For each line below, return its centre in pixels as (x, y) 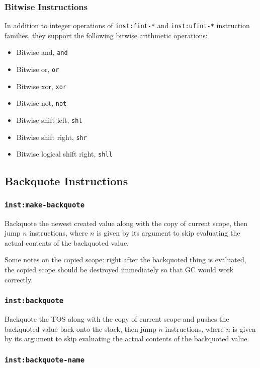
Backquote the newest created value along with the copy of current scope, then (126, 223)
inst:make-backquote (45, 205)
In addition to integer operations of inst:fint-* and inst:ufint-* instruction (127, 25)
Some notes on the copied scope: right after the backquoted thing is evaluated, (125, 260)
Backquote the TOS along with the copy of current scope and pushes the (117, 318)
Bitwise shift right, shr (52, 137)
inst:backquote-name (45, 360)
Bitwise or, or (38, 69)
